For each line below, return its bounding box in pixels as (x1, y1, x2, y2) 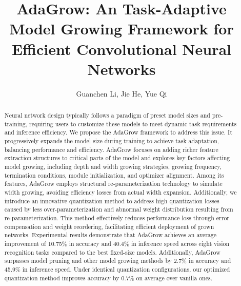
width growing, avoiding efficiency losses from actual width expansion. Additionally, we (4, 187, 237, 196)
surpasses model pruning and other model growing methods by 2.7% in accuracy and (4, 256, 231, 265)
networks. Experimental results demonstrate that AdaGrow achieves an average (4, 231, 217, 239)
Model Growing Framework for (9, 18, 234, 39)
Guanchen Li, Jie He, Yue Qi (76, 88, 167, 99)
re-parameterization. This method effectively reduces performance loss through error (4, 213, 230, 222)
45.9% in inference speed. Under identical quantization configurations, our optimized (4, 264, 230, 273)
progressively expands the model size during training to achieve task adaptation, (4, 137, 219, 145)
